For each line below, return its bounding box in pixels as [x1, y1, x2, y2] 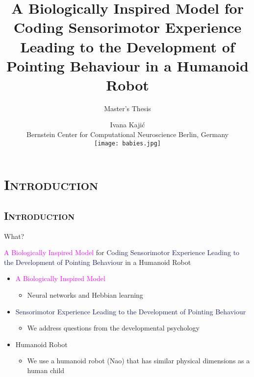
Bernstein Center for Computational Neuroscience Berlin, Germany [26, 129, 229, 140]
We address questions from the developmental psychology [27, 323, 200, 333]
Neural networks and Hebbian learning [27, 290, 143, 300]
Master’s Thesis [104, 103, 151, 113]
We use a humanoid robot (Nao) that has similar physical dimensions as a [27, 355, 250, 366]
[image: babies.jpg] [94, 140, 161, 147]
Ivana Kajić [110, 119, 145, 130]
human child [27, 365, 65, 376]
